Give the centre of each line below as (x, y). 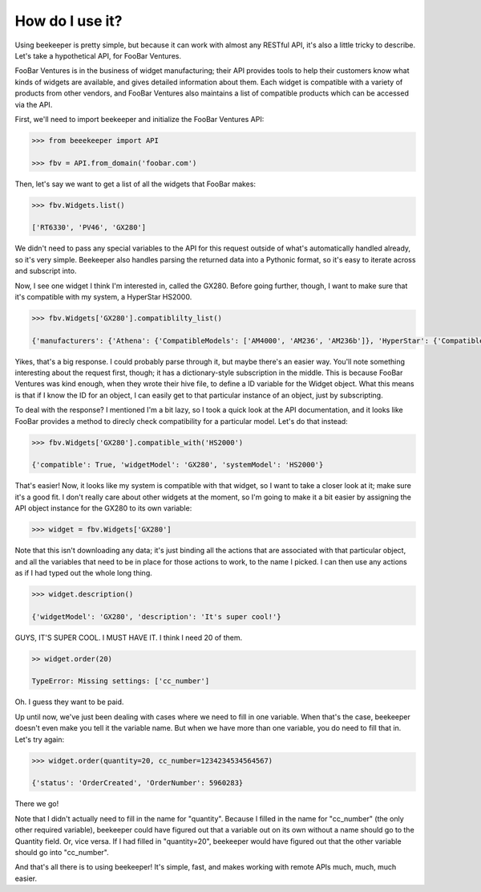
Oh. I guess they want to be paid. (69, 702)
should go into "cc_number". (62, 852)
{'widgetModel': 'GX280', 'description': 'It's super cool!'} (156, 617)
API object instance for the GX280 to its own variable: (103, 508)
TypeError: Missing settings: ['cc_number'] (121, 681)
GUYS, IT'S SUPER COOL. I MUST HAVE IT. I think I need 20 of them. (129, 637)
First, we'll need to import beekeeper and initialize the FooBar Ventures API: (139, 119)
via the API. (34, 104)
